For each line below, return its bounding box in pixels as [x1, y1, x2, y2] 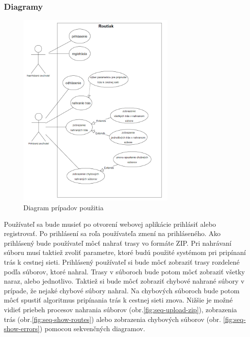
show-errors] [4, 323, 40, 334]
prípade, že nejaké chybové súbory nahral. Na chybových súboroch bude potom [4, 285, 240, 295]
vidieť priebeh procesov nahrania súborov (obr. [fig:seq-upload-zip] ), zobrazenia [4, 304, 237, 315]
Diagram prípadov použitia [23, 202, 104, 213]
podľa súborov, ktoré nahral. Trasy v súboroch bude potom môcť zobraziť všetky [4, 266, 245, 276]
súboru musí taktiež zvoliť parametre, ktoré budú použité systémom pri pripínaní [4, 247, 246, 257]
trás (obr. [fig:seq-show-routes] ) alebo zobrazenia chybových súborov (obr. [4, 314, 221, 324]
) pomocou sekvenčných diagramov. [39, 323, 145, 334]
